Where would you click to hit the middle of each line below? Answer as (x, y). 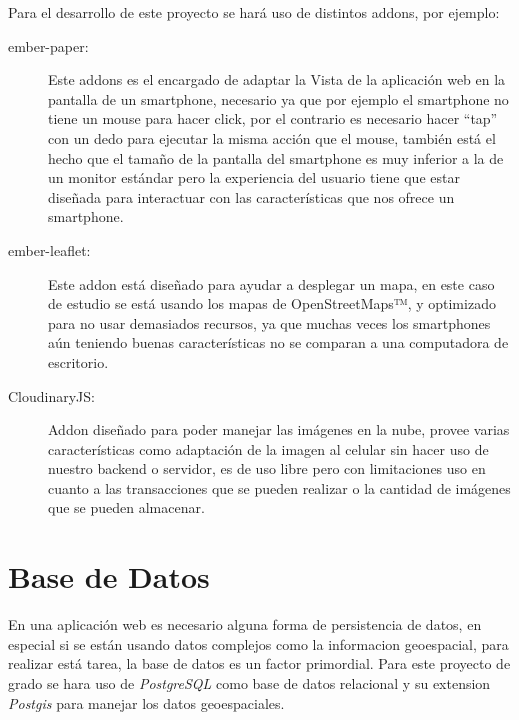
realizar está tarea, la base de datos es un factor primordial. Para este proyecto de (259, 663)
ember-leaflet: (49, 249)
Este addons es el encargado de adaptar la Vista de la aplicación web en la (277, 79)
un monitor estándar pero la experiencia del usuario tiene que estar (254, 177)
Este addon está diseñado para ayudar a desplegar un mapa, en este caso (271, 283)
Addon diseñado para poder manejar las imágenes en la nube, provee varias (279, 429)
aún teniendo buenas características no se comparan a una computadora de (278, 342)
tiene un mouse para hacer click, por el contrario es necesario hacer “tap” (273, 118)
